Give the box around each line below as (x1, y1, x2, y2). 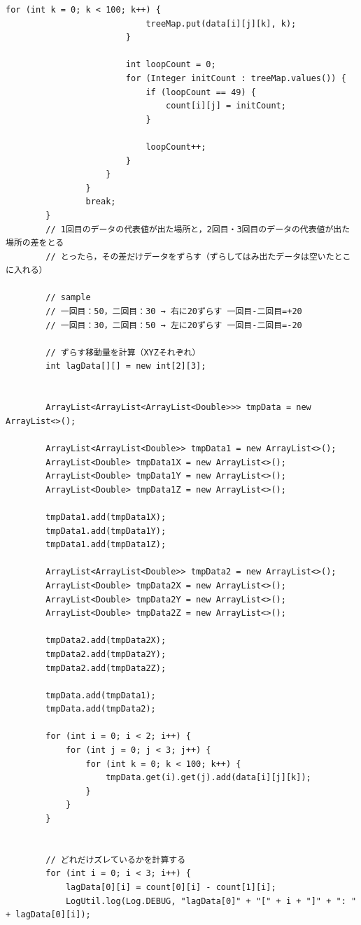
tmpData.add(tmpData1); (45, 690, 156, 700)
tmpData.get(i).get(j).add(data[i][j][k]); (106, 772, 311, 783)
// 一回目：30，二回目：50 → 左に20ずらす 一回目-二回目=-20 (45, 320, 302, 330)
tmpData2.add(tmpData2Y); (45, 649, 167, 659)
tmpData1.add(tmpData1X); (45, 511, 167, 522)
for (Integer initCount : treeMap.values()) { (125, 73, 346, 83)
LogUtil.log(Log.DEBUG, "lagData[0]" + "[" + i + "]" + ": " (65, 896, 357, 906)
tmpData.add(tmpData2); (45, 704, 156, 714)
